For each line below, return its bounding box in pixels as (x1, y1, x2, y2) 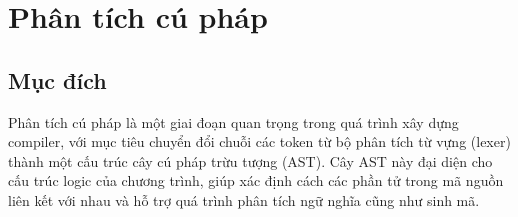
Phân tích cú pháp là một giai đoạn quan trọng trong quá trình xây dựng (8, 111, 459, 132)
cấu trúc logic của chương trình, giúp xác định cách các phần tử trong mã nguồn (8, 170, 504, 191)
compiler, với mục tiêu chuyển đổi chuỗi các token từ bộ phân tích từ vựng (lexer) (8, 131, 511, 152)
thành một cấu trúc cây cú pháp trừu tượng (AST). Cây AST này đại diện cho (8, 150, 493, 171)
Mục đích (8, 64, 107, 95)
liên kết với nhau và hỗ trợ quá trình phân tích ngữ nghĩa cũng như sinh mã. (8, 189, 480, 210)
